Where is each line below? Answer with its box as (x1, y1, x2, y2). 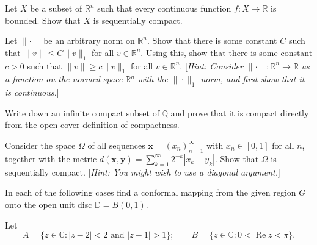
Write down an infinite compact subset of (5, 106, 159, 119)
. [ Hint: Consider (180, 59, 243, 72)
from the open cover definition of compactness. (5, 118, 180, 131)
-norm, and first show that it (197, 73, 305, 85)
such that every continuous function (97, 2, 231, 14)
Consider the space (5, 138, 76, 151)
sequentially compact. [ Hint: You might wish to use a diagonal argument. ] (5, 165, 280, 178)
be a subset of (30, 2, 82, 14)
